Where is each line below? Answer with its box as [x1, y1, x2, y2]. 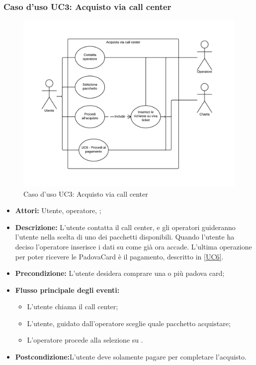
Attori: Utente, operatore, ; [15, 205, 101, 216]
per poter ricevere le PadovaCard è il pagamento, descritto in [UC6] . [15, 251, 224, 261]
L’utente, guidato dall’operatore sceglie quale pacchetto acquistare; [27, 318, 231, 328]
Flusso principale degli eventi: [15, 284, 120, 295]
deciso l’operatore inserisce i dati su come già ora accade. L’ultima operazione [15, 241, 252, 251]
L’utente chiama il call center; [27, 301, 118, 312]
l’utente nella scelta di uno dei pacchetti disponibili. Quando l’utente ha [15, 232, 235, 242]
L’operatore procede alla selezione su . [27, 335, 143, 345]
